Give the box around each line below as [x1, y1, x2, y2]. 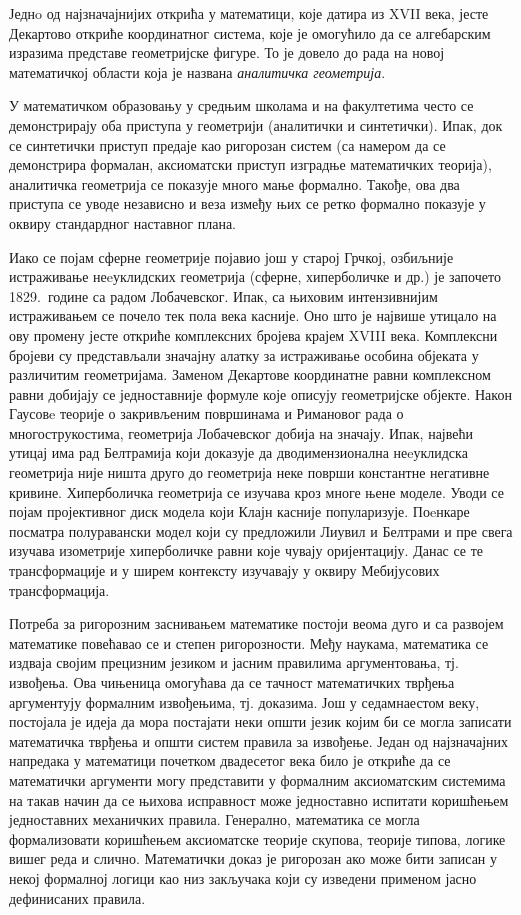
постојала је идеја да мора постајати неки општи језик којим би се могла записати [9, 711, 512, 732]
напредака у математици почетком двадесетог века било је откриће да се [9, 750, 451, 771]
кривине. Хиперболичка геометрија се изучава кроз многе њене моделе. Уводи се [9, 481, 504, 502]
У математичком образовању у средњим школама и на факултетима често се [9, 95, 474, 116]
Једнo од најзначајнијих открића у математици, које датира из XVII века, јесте [9, 3, 489, 23]
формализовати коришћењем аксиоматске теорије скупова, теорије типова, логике [9, 828, 506, 849]
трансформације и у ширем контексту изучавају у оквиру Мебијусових [9, 560, 440, 581]
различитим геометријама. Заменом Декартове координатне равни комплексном [9, 364, 491, 385]
